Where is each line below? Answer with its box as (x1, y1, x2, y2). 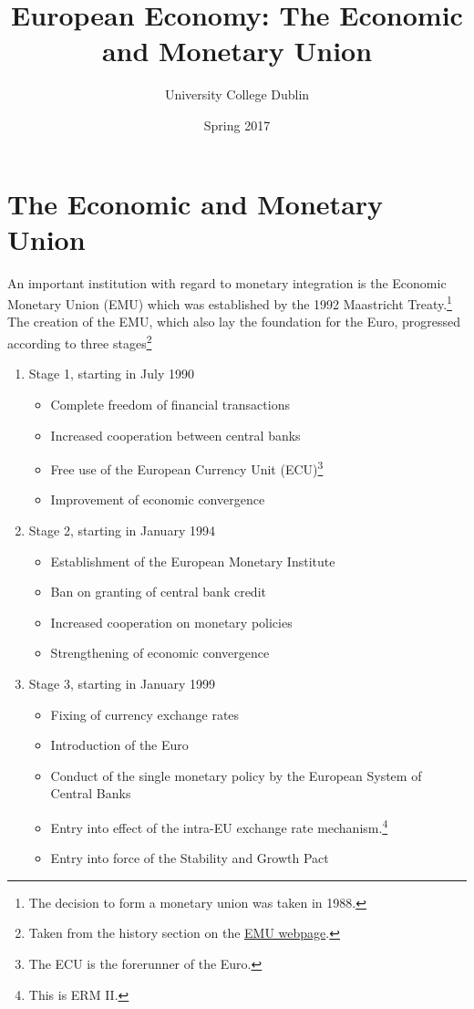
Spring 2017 (203, 115, 271, 134)
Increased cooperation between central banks (50, 425, 301, 444)
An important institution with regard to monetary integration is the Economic (7, 273, 447, 292)
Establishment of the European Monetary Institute (50, 551, 335, 570)
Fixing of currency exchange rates (50, 704, 240, 723)
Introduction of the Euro (50, 735, 189, 754)
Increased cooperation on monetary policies (50, 612, 293, 631)
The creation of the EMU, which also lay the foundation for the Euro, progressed (7, 312, 461, 331)
